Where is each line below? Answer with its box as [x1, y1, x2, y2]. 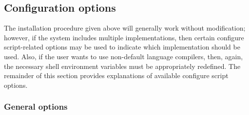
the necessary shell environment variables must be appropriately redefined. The [4, 61, 241, 71]
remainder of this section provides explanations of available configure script [4, 70, 229, 81]
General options [4, 100, 68, 113]
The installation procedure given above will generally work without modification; [4, 23, 246, 33]
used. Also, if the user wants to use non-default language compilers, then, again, [4, 51, 243, 61]
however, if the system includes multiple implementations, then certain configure [4, 32, 244, 42]
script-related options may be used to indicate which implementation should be [4, 42, 240, 52]
